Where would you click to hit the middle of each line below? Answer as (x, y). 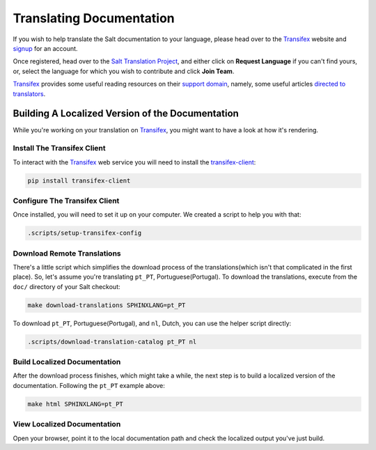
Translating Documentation (94, 18)
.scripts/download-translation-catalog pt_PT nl (112, 342)
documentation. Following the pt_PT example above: (89, 385)
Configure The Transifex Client (66, 201)
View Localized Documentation (67, 424)
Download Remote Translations (67, 253)
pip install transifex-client (79, 180)
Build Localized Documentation (67, 362)
